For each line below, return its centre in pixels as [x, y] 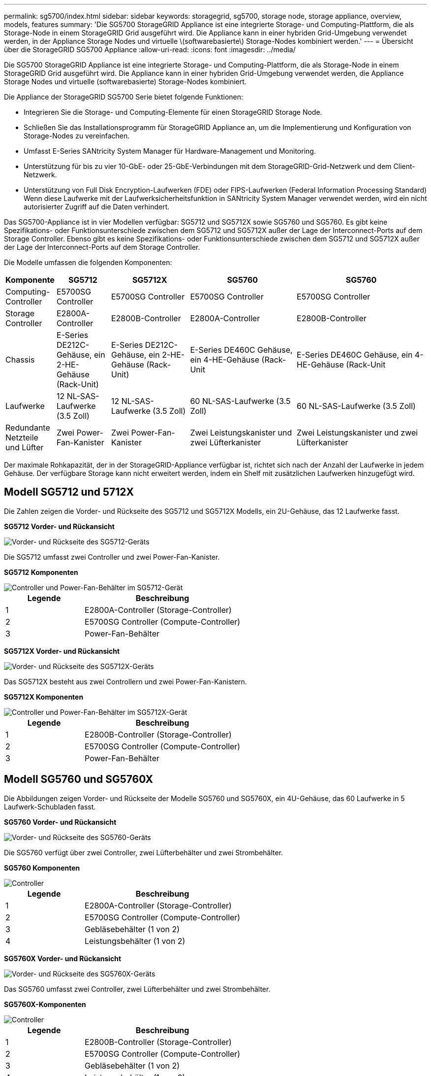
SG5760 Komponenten [42, 868]
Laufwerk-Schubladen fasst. [50, 807]
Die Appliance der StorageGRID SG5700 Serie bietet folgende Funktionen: [124, 97]
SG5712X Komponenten [44, 697]
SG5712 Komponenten [41, 572]
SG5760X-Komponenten [45, 1004]
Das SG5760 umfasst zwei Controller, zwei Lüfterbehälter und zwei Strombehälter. [137, 989]
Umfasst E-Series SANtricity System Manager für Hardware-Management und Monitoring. [170, 151]
